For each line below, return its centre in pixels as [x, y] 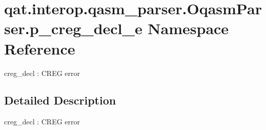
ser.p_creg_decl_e [73, 28]
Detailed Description [60, 100]
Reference [40, 48]
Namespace [188, 28]
